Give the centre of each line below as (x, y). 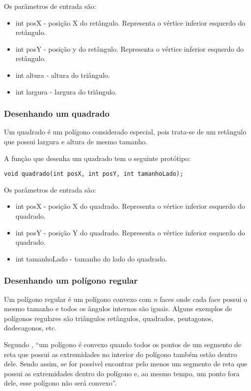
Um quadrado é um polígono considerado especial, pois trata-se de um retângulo (125, 132)
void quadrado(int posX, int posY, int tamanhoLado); (94, 174)
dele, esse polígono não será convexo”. (60, 383)
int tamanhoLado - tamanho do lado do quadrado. (91, 258)
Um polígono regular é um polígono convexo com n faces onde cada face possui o (126, 299)
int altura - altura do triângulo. (63, 75)
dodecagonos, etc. (30, 328)
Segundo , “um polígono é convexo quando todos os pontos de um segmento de (123, 344)
